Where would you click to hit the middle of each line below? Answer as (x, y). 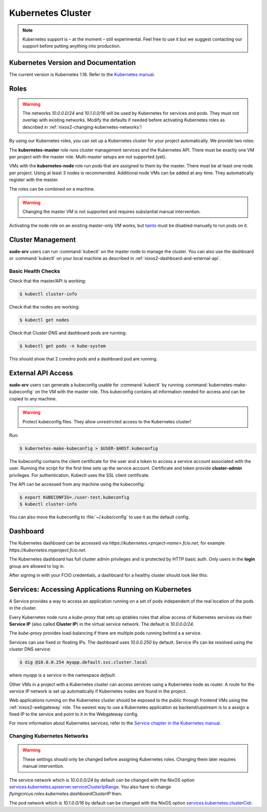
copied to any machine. (33, 399)
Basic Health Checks (35, 271)
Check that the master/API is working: (48, 281)
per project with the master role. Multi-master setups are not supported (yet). (88, 156)
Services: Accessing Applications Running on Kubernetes (100, 589)
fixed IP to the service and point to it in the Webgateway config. (74, 714)
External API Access (41, 373)
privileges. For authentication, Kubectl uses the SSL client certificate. (79, 475)
